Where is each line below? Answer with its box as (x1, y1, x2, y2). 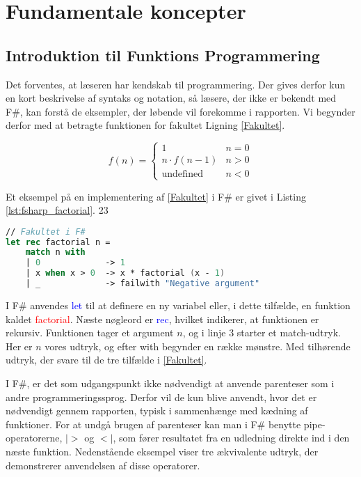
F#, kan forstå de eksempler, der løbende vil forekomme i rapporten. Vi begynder (6, 104, 355, 118)
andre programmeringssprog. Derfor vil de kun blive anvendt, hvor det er (6, 389, 317, 404)
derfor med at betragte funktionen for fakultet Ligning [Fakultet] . (6, 118, 285, 132)
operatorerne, (6, 430, 63, 445)
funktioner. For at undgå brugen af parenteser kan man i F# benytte (6, 416, 301, 431)
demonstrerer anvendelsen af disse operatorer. (6, 458, 200, 472)
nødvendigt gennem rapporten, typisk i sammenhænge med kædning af (6, 403, 308, 418)
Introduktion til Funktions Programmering (6, 44, 320, 65)
